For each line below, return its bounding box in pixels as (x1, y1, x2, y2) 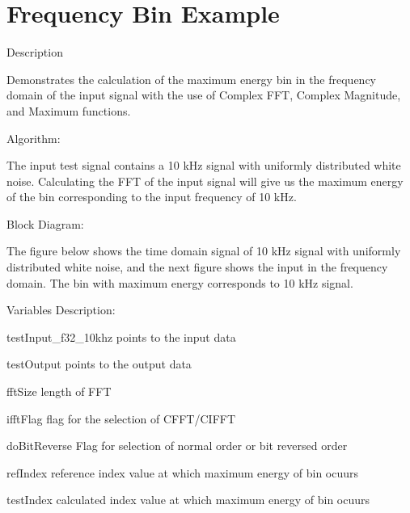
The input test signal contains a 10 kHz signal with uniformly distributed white (6, 157, 401, 174)
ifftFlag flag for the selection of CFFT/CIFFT (6, 410, 236, 427)
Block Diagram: (6, 215, 84, 232)
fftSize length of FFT (6, 383, 112, 400)
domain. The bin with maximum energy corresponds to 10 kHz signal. (6, 274, 353, 291)
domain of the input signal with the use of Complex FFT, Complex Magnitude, (6, 86, 401, 103)
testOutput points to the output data (6, 355, 192, 372)
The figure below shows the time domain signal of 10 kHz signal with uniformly (6, 242, 401, 259)
